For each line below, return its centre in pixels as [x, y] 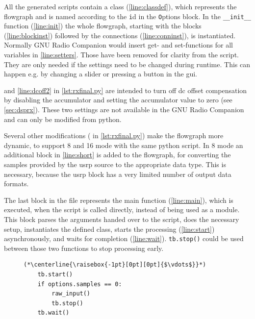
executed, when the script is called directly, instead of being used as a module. [122, 209]
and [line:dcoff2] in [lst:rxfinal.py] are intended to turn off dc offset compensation [126, 90]
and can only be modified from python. [63, 119]
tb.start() [55, 274]
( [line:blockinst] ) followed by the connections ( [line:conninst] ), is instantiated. [120, 35]
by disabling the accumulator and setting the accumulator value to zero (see [118, 100]
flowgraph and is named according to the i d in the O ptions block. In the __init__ [127, 16]
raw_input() [71, 294]
